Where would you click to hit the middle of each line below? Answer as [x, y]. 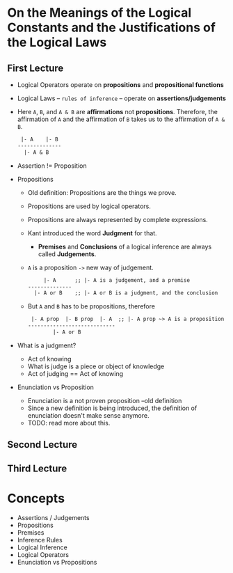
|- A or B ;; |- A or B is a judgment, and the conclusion [126, 293]
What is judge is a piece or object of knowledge [96, 366]
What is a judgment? [47, 345]
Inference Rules [40, 540]
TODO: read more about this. [69, 423]
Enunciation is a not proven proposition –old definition [105, 400]
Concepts [36, 498]
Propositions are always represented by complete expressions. [118, 219]
